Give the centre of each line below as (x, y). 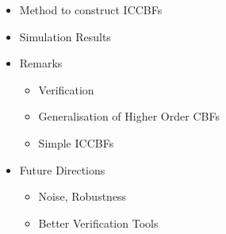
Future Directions (62, 169)
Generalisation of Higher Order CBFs (129, 116)
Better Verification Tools (98, 222)
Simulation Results (65, 36)
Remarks (41, 63)
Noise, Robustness (82, 196)
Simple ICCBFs (76, 142)
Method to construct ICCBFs (91, 10)
